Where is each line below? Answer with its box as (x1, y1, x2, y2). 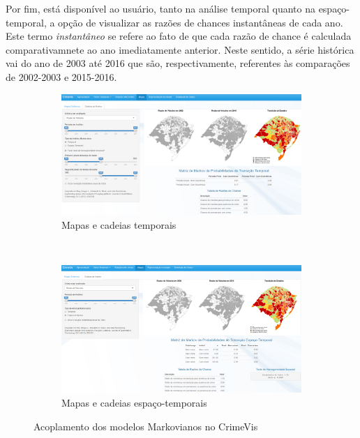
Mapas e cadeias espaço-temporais (61, 395, 207, 410)
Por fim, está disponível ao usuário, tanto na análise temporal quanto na (6, 1, 315, 15)
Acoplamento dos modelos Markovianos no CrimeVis (33, 418, 258, 433)
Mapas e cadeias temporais (61, 217, 177, 232)
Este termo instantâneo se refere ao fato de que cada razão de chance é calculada (6, 29, 352, 43)
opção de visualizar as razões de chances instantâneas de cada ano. (58, 15, 343, 29)
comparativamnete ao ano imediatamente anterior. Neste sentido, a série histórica (6, 42, 354, 56)
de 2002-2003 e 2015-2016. (6, 69, 117, 84)
